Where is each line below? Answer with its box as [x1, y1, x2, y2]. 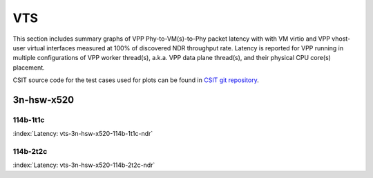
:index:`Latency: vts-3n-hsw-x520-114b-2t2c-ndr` [12, 161, 155, 169]
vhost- [332, 34, 351, 43]
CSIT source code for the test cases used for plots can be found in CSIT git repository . [12, 76, 259, 84]
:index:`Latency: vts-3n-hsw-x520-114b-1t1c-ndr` [12, 130, 153, 138]
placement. [12, 63, 45, 72]
